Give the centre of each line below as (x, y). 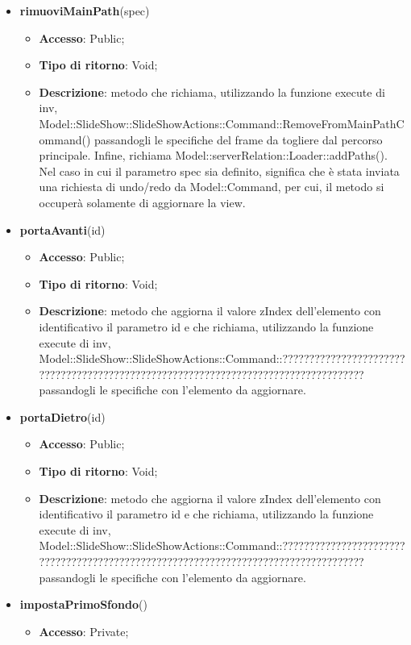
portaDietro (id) (62, 416)
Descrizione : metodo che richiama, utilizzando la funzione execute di (212, 92)
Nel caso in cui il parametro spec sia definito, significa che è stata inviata (219, 171)
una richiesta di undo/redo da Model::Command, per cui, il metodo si (212, 187)
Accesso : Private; (84, 631)
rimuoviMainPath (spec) (85, 10)
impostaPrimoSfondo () (83, 604)
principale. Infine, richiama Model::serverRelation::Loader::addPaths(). (213, 155)
